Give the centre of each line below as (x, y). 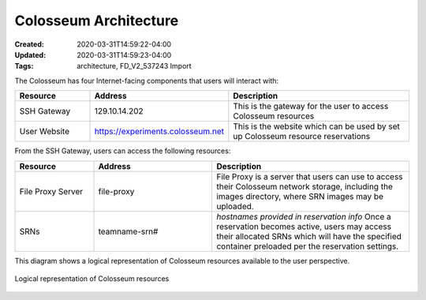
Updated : (30, 54)
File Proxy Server (51, 191)
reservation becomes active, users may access (304, 227)
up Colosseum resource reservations (302, 137)
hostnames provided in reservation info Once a (304, 216)
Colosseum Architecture (97, 21)
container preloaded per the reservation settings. (308, 246)
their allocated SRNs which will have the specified (309, 236)
